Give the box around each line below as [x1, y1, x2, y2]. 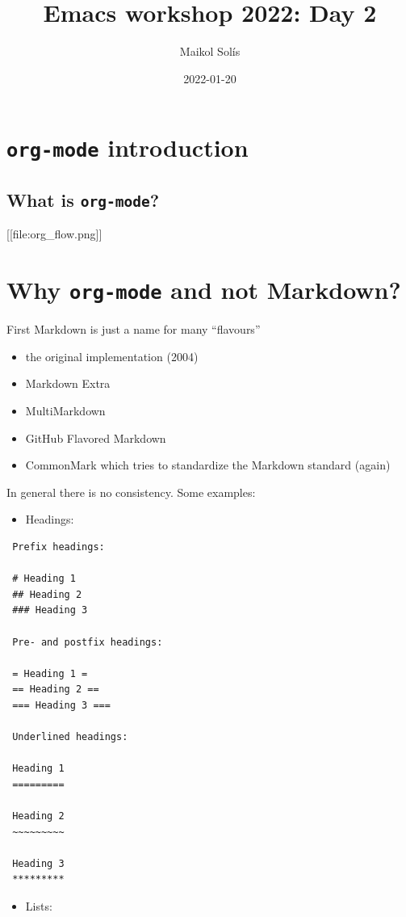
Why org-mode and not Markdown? [6, 273, 401, 306]
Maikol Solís [179, 43, 241, 60]
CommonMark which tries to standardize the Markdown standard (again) [25, 456, 391, 473]
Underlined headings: [12, 731, 128, 743]
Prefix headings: [12, 541, 105, 553]
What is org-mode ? [6, 187, 160, 212]
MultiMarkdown [25, 402, 106, 419]
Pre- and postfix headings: [12, 636, 163, 648]
